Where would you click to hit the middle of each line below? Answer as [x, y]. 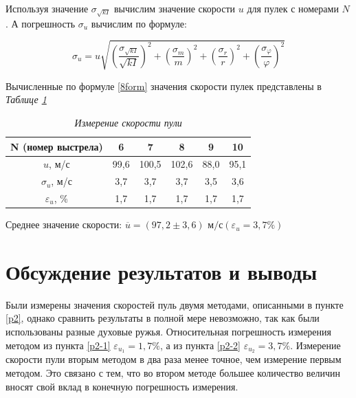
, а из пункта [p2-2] [200, 345]
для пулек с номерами [293, 8]
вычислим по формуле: [139, 23]
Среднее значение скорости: [64, 224]
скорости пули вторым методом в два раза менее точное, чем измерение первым [174, 359]
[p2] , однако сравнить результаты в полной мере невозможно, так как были [163, 318]
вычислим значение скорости [175, 8]
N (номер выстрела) [57, 146]
